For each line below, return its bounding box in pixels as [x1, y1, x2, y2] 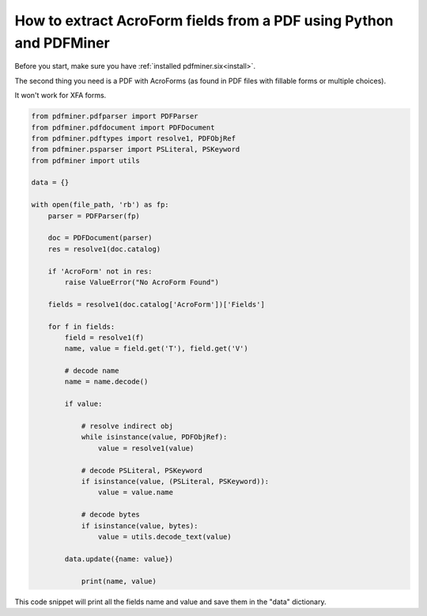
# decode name [64, 366, 119, 376]
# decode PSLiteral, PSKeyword [81, 466, 203, 474]
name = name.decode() [64, 377, 149, 387]
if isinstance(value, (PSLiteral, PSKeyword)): [81, 477, 270, 486]
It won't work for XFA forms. [14, 91, 107, 100]
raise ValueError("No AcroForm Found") [64, 278, 219, 286]
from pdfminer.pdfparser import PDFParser [31, 111, 198, 121]
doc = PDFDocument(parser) [47, 233, 153, 243]
